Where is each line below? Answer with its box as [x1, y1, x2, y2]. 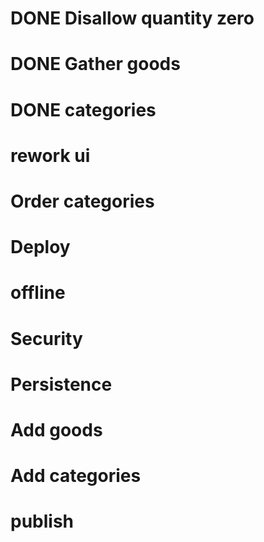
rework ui [10, 144, 91, 167]
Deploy [10, 236, 71, 259]
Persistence [10, 373, 113, 396]
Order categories [10, 190, 155, 212]
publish [10, 510, 75, 533]
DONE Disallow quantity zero [10, 7, 255, 30]
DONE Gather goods [10, 53, 181, 76]
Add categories [10, 465, 142, 487]
